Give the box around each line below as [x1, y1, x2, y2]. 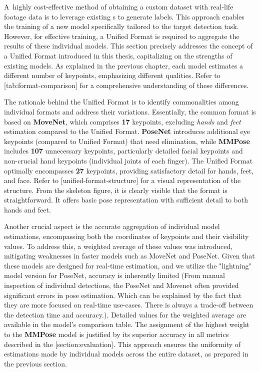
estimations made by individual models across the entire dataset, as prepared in [4, 348, 248, 359]
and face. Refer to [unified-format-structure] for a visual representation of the [4, 175, 241, 185]
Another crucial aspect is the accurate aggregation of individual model [4, 221, 220, 231]
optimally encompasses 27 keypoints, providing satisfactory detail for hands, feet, [4, 165, 254, 175]
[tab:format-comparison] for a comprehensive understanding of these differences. [4, 79, 249, 90]
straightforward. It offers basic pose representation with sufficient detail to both [4, 194, 248, 205]
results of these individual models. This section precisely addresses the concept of [4, 40, 253, 51]
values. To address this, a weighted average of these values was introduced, [4, 240, 233, 251]
